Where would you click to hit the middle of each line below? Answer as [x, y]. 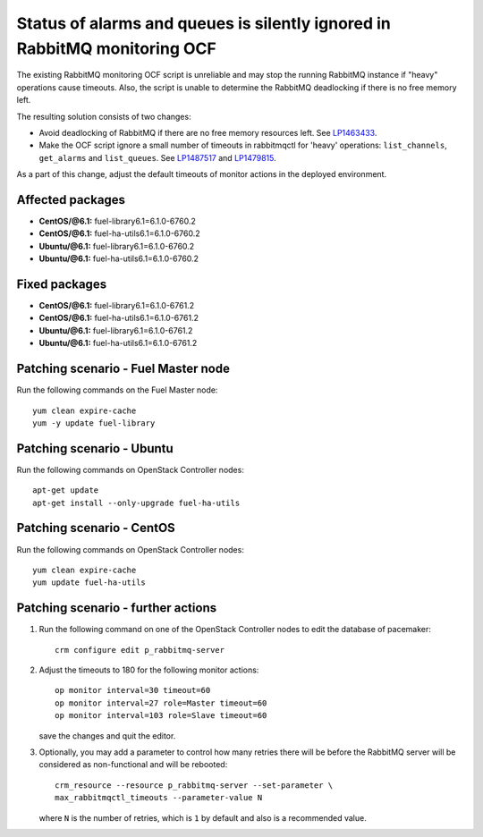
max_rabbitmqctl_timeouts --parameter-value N [159, 798]
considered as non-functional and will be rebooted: [133, 765]
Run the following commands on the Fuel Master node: [117, 390]
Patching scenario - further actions [117, 608]
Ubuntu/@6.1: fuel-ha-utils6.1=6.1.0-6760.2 [119, 258]
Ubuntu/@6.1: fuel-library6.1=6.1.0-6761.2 [116, 330]
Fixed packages [62, 284]
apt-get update [66, 490]
